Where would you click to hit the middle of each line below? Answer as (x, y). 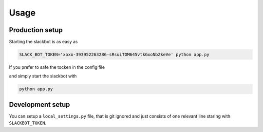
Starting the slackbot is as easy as (43, 42)
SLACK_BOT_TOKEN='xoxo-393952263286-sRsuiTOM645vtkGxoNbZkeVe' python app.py (114, 55)
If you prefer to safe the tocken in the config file (57, 67)
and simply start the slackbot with (43, 76)
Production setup (36, 30)
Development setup (39, 104)
